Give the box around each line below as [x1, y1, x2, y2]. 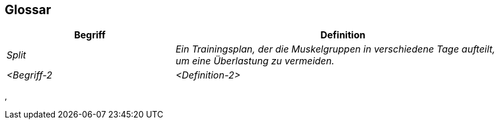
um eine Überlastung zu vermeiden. [175, 55, 334, 67]
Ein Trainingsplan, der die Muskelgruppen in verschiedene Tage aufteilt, [175, 43, 495, 56]
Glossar [5, 2, 51, 17]
